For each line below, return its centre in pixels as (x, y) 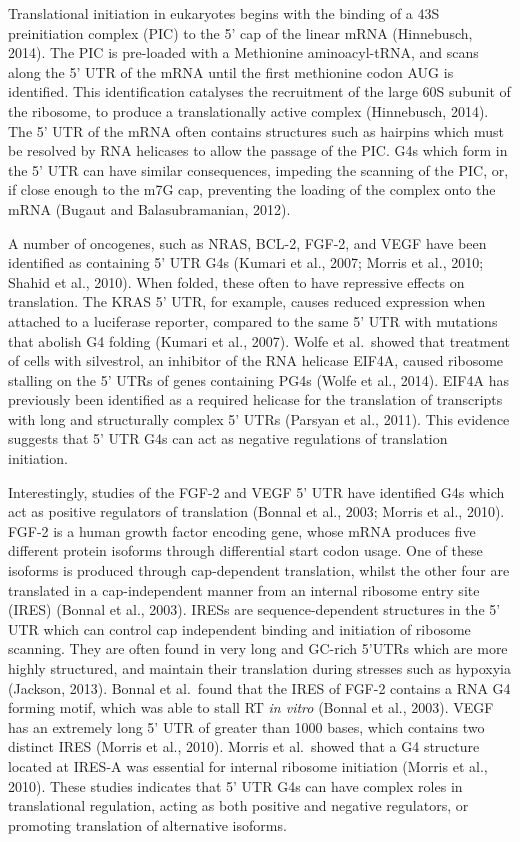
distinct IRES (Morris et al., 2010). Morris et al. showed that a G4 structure (244, 746)
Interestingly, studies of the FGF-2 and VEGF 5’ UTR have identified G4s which (256, 491)
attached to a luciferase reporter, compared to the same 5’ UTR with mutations (253, 320)
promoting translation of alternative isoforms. (147, 824)
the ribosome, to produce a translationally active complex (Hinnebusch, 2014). (248, 110)
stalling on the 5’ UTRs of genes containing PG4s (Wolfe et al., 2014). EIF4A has (258, 379)
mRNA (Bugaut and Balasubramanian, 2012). (149, 208)
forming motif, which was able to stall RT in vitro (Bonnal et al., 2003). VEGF (251, 707)
